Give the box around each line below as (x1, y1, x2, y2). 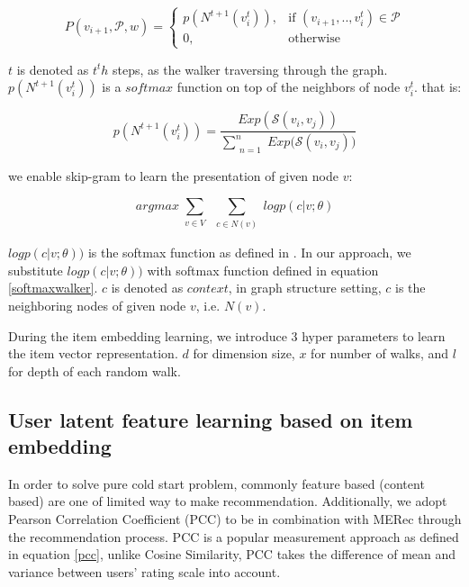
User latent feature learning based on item (8, 405, 413, 433)
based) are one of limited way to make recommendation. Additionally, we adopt (8, 492, 447, 510)
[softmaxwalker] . (8, 278, 98, 297)
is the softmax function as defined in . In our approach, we (87, 243, 411, 262)
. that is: (414, 77, 462, 96)
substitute (8, 260, 63, 279)
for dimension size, (193, 344, 295, 363)
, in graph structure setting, (228, 278, 382, 297)
